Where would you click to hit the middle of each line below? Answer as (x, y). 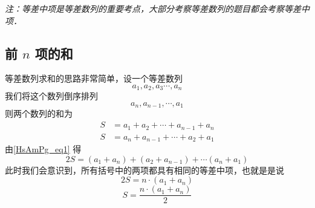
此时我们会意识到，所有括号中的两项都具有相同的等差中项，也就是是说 (145, 170)
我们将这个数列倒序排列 (51, 96)
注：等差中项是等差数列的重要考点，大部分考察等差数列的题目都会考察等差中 (157, 8)
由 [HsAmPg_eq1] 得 (43, 149)
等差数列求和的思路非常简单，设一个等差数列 (94, 78)
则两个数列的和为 (39, 113)
